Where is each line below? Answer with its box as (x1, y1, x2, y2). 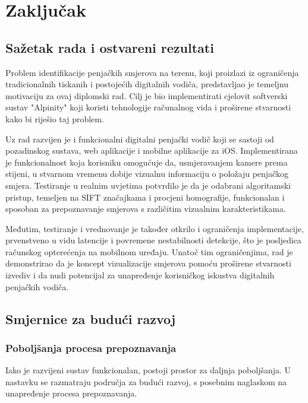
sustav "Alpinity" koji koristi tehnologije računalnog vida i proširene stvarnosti (5, 101, 291, 113)
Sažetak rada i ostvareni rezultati (5, 38, 214, 56)
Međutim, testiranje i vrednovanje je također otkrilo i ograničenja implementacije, (5, 222, 304, 234)
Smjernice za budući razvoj (5, 309, 176, 328)
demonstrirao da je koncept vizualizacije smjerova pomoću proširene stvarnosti (5, 257, 291, 269)
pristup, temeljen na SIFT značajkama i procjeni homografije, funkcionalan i (5, 191, 285, 203)
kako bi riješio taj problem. (5, 112, 104, 125)
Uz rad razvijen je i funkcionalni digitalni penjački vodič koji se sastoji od (5, 132, 274, 145)
